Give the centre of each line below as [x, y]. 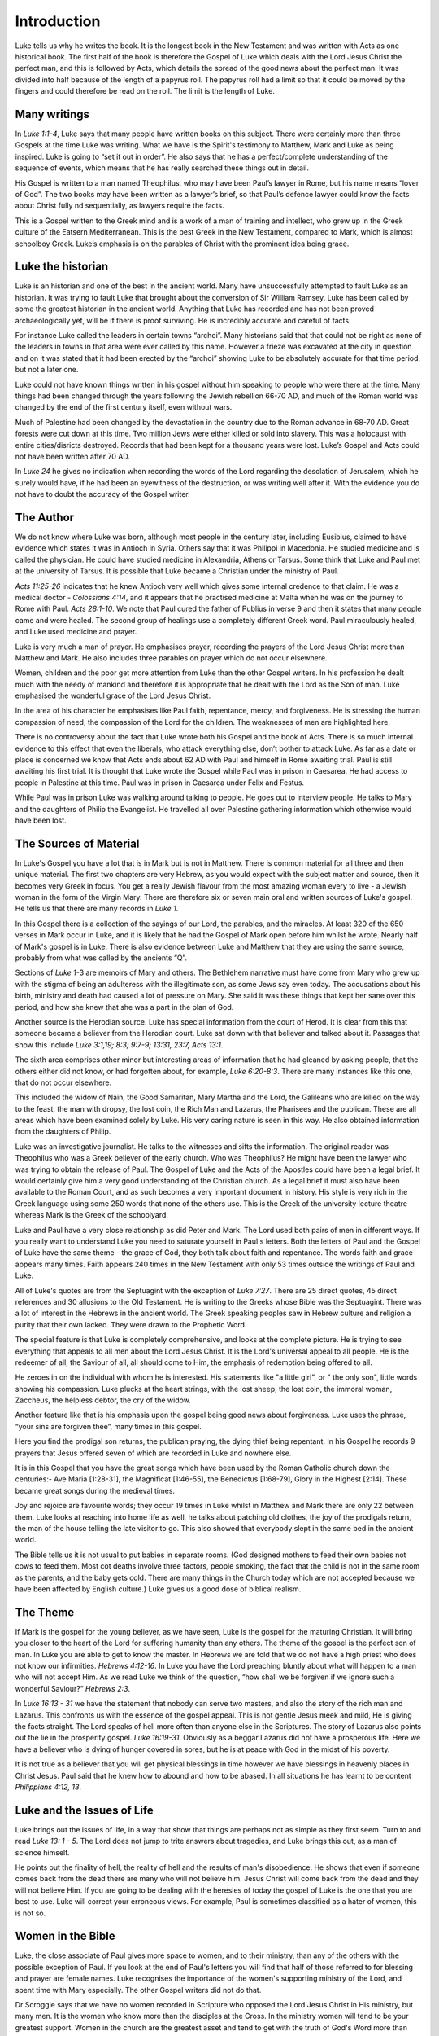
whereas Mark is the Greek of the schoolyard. [91, 1215]
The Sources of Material [77, 843]
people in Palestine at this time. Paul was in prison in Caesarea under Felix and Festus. [160, 783]
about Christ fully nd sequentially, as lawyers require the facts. [120, 206]
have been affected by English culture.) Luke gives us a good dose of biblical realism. [158, 1589]
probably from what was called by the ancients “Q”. [101, 958]
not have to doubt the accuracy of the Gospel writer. [102, 494]
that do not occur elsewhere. [63, 1082]
